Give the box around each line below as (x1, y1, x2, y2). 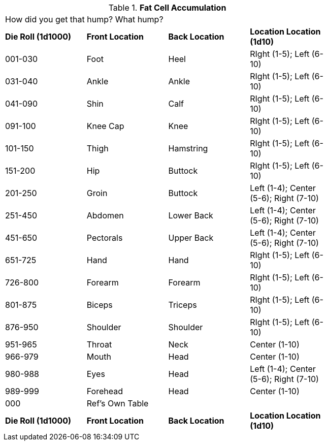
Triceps (168, 300, 197, 310)
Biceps (86, 300, 113, 310)
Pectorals (86, 233, 123, 243)
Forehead (86, 386, 123, 396)
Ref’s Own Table (86, 398, 149, 408)
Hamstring (168, 143, 208, 153)
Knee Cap (86, 121, 124, 131)
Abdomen (86, 210, 124, 220)
